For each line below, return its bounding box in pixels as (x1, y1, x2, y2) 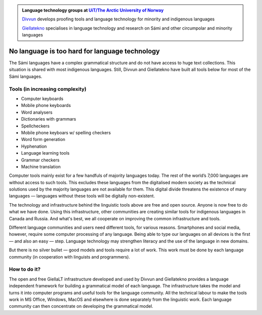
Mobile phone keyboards (21, 103, 71, 108)
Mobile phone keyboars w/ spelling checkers (21, 129, 111, 136)
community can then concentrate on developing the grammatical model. (9, 303, 153, 309)
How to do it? (9, 266, 41, 273)
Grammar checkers (21, 157, 60, 163)
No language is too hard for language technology (9, 47, 160, 55)
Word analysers (21, 109, 53, 115)
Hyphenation (21, 143, 47, 149)
